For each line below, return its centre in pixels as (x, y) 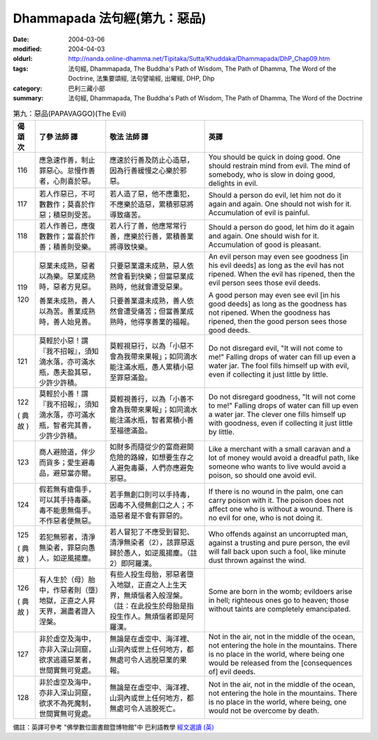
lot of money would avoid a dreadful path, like (284, 457)
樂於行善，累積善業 (162, 236)
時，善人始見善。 (67, 321)
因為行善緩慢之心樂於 (145, 170)
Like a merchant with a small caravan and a (280, 449)
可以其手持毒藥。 (67, 499)
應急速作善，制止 (67, 160)
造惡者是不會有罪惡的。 (148, 516)
